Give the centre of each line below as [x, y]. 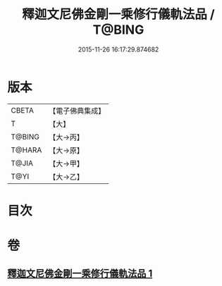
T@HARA [26, 150]
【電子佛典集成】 [77, 111]
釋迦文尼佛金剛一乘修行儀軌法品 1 [80, 274]
